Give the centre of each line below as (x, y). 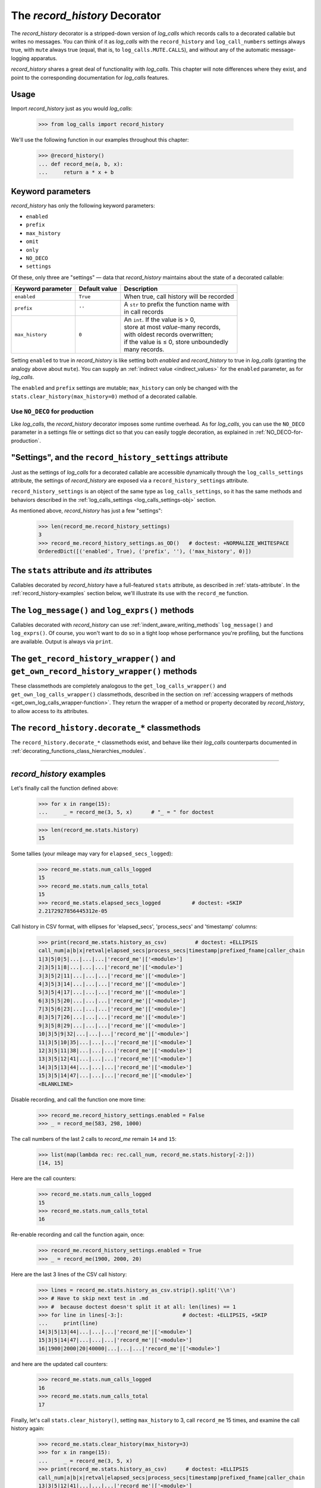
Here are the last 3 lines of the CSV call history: (69, 1274)
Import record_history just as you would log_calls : (72, 109)
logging (20, 58)
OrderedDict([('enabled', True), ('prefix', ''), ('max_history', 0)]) (145, 551)
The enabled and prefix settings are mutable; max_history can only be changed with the (124, 388)
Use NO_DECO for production (52, 412)
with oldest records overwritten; (169, 335)
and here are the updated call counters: (59, 1364)
